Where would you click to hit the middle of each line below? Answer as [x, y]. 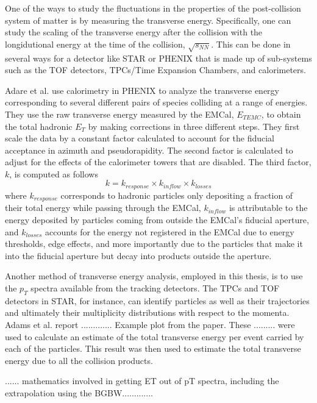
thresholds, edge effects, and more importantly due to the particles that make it [154, 244]
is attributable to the [268, 208]
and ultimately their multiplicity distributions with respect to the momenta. [147, 312]
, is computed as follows [54, 173]
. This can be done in [251, 44]
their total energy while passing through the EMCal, [103, 208]
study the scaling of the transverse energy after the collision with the [134, 32]
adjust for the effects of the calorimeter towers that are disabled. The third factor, [158, 162]
